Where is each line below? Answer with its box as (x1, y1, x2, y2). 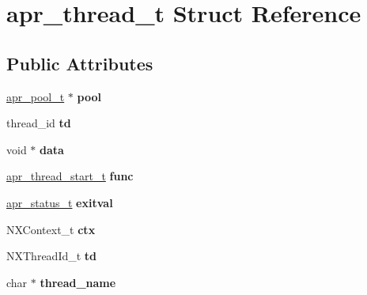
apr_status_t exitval (6, 194, 113, 210)
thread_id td (6, 115, 71, 131)
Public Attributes (6, 51, 153, 75)
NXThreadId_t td (6, 248, 97, 264)
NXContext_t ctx (6, 221, 96, 237)
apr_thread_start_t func (6, 168, 134, 184)
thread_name (40, 274, 116, 290)
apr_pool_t (6, 88, 65, 104)
